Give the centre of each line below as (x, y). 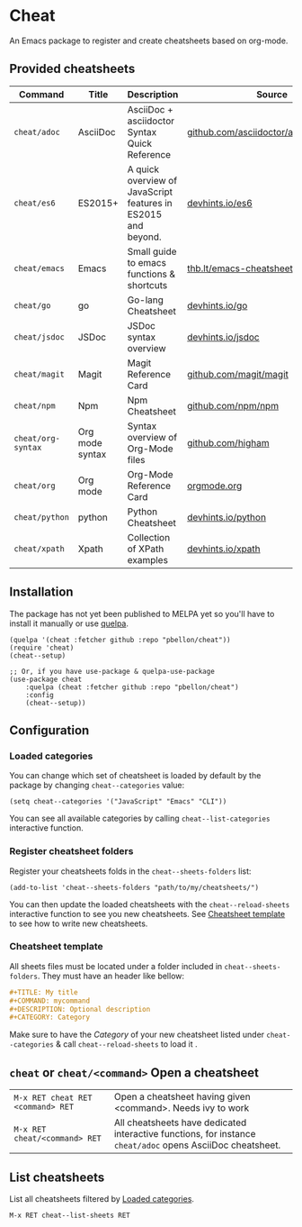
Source (271, 94)
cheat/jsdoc (40, 337)
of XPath (146, 549)
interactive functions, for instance (185, 1134)
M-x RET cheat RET (53, 1098)
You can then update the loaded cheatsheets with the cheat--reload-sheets (150, 904)
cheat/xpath (40, 549)
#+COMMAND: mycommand (50, 1001)
